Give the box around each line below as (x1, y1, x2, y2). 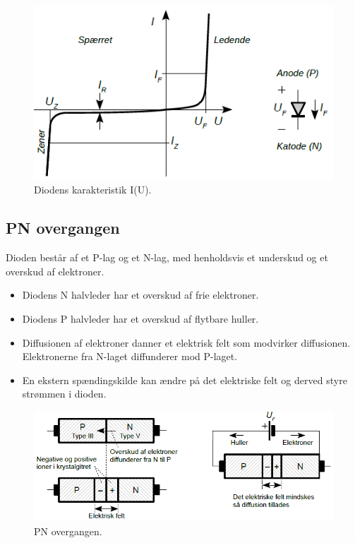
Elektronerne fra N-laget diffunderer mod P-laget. (22, 349, 238, 364)
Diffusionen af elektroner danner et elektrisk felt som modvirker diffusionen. (22, 335, 351, 350)
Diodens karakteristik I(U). (34, 182, 152, 197)
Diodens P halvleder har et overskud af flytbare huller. (22, 311, 259, 326)
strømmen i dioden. (22, 386, 107, 401)
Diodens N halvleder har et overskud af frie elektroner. (22, 287, 259, 302)
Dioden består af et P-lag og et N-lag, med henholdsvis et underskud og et (6, 250, 328, 265)
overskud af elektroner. (6, 263, 104, 278)
